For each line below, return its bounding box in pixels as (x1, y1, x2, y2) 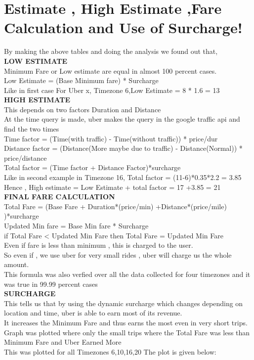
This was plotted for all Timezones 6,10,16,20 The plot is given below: (4, 346, 216, 357)
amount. (4, 259, 29, 270)
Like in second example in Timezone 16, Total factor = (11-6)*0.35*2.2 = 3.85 (4, 172, 242, 182)
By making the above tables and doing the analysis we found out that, (4, 46, 218, 56)
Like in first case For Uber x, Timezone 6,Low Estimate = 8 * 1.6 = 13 (4, 85, 220, 95)
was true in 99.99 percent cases (4, 278, 98, 289)
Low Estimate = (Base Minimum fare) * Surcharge (4, 75, 159, 86)
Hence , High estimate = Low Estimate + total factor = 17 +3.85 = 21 (4, 181, 221, 192)
